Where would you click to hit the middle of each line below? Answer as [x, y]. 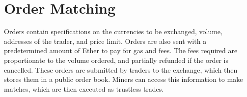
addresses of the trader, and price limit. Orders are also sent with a [105, 41]
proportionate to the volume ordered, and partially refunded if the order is [116, 60]
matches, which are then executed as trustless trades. [84, 88]
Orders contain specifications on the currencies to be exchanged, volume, [113, 31]
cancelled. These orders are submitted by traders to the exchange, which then [121, 69]
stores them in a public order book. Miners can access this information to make [123, 79]
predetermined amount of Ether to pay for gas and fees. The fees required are [121, 50]
